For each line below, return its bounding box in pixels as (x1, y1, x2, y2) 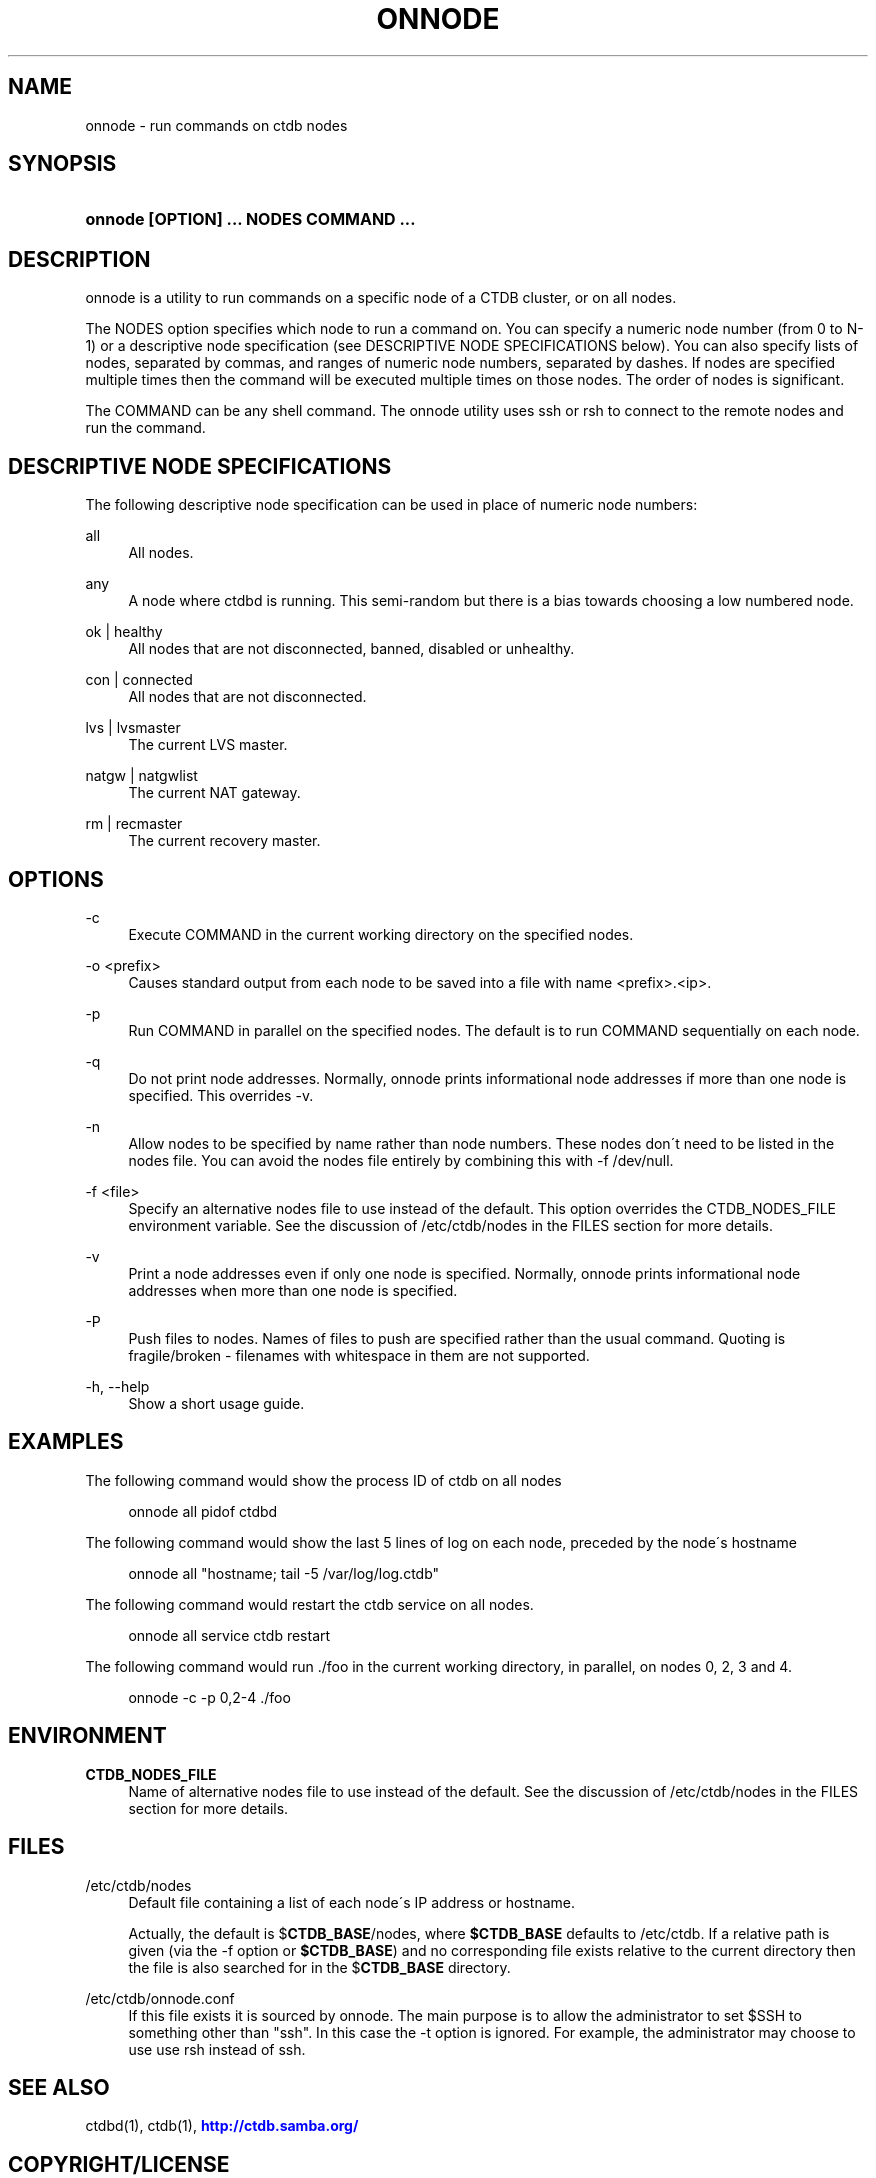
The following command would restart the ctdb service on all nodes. (85, 1595, 534, 1613)
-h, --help (85, 1377, 150, 1395)
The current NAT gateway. (128, 784, 301, 802)
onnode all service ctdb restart (128, 1626, 331, 1644)
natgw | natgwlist (85, 767, 198, 785)
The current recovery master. (128, 832, 321, 850)
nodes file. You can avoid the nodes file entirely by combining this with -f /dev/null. (128, 1151, 674, 1169)
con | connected (85, 671, 193, 689)
